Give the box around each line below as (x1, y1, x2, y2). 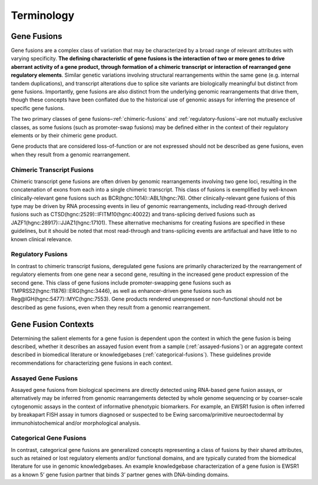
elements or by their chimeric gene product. (11, 131, 118, 138)
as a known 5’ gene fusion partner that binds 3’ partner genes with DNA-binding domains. (11, 471, 230, 478)
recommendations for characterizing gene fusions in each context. (11, 359, 173, 367)
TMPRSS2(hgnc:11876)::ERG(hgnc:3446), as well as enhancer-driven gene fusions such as (11, 287, 232, 294)
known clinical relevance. (11, 236, 73, 243)
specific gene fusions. (11, 104, 65, 111)
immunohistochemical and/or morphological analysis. (11, 419, 141, 427)
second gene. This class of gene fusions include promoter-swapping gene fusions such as (11, 279, 231, 286)
